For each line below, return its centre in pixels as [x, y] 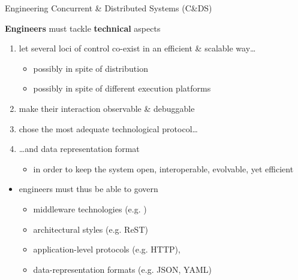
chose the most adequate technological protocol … [108, 128]
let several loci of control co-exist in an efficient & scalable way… [137, 48]
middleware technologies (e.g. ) [90, 209]
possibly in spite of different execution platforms [122, 88]
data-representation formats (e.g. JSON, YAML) [122, 269]
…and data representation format [79, 149]
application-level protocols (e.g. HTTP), [107, 249]
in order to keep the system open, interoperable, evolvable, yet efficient [163, 168]
